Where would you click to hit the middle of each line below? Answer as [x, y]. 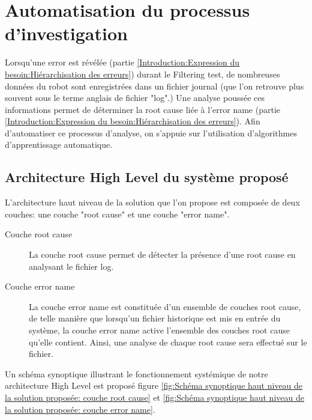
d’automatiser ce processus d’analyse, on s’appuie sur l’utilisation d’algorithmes [151, 132]
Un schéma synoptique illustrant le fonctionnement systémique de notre [136, 373]
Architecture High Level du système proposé [147, 177]
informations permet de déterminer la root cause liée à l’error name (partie [142, 109]
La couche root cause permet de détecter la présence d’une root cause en [162, 254]
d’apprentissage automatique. [59, 145]
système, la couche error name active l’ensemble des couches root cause [159, 330]
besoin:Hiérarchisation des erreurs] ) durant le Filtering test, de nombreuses [142, 74]
